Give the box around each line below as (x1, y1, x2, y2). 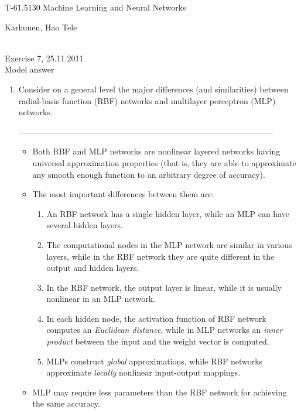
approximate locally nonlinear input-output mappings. (46, 366, 241, 378)
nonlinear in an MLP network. (46, 292, 156, 305)
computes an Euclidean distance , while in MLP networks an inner (46, 323, 283, 336)
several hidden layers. (46, 219, 123, 231)
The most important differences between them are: (32, 188, 214, 200)
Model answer (5, 63, 54, 75)
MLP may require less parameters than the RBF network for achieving (32, 386, 287, 398)
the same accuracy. (32, 397, 100, 409)
